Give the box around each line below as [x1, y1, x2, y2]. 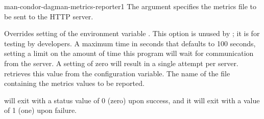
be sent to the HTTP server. [4, 11, 93, 21]
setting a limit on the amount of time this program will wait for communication [4, 48, 254, 58]
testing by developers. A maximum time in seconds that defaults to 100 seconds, [4, 38, 256, 48]
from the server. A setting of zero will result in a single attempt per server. [4, 57, 238, 68]
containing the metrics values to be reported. [4, 78, 145, 88]
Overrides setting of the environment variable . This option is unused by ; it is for [4, 28, 260, 39]
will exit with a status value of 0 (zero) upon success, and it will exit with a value [4, 95, 260, 105]
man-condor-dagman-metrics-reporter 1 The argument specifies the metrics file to [4, 1, 257, 11]
